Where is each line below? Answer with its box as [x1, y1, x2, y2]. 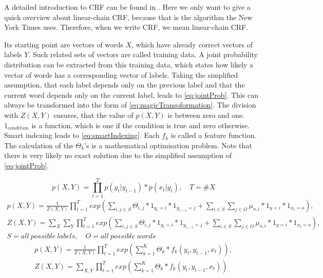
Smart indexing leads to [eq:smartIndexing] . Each [4, 130, 160, 141]
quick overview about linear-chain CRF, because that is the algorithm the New [4, 11, 253, 22]
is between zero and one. [167, 109, 245, 120]
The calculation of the [4, 140, 73, 150]
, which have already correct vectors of [131, 39, 253, 49]
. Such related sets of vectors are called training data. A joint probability [28, 49, 258, 60]
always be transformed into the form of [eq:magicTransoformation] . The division [4, 99, 256, 110]
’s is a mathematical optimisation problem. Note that [84, 140, 252, 150]
